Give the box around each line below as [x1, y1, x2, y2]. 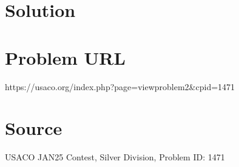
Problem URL [5, 45, 126, 70]
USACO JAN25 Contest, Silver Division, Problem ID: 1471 [5, 151, 225, 163]
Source [5, 116, 62, 140]
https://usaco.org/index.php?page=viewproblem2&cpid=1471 [5, 80, 235, 93]
